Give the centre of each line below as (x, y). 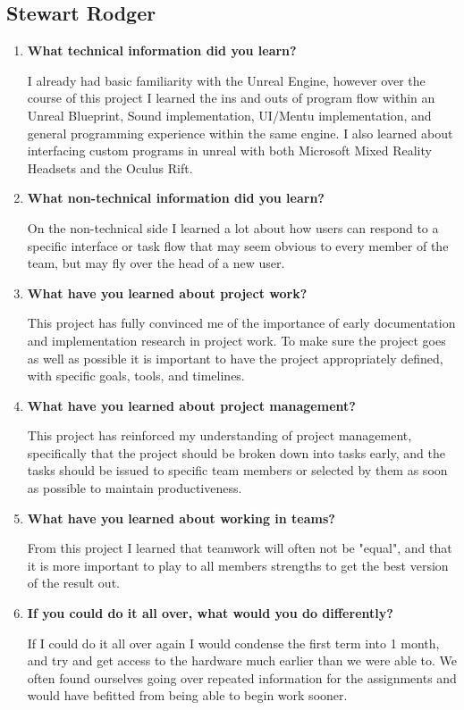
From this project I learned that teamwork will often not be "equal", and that (240, 548)
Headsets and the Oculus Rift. (110, 167)
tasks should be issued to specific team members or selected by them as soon (237, 470)
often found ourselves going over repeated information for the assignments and (242, 677)
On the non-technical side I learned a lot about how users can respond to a (233, 227)
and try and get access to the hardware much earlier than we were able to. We (242, 660)
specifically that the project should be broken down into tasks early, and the (236, 452)
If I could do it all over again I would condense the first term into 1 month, (233, 643)
